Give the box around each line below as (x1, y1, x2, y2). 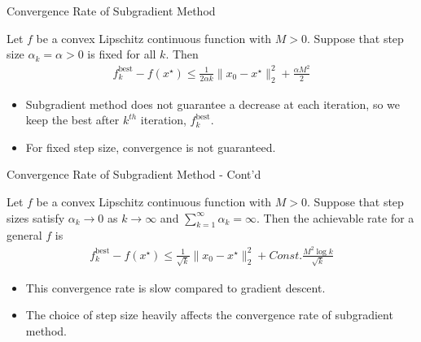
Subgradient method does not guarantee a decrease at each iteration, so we (25, 95, 401, 112)
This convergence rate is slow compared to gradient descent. (25, 279, 326, 296)
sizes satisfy (7, 209, 65, 226)
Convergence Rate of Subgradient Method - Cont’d (7, 166, 261, 183)
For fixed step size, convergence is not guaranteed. (25, 138, 276, 155)
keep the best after (25, 111, 120, 128)
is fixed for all (87, 45, 156, 63)
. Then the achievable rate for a (257, 209, 414, 226)
